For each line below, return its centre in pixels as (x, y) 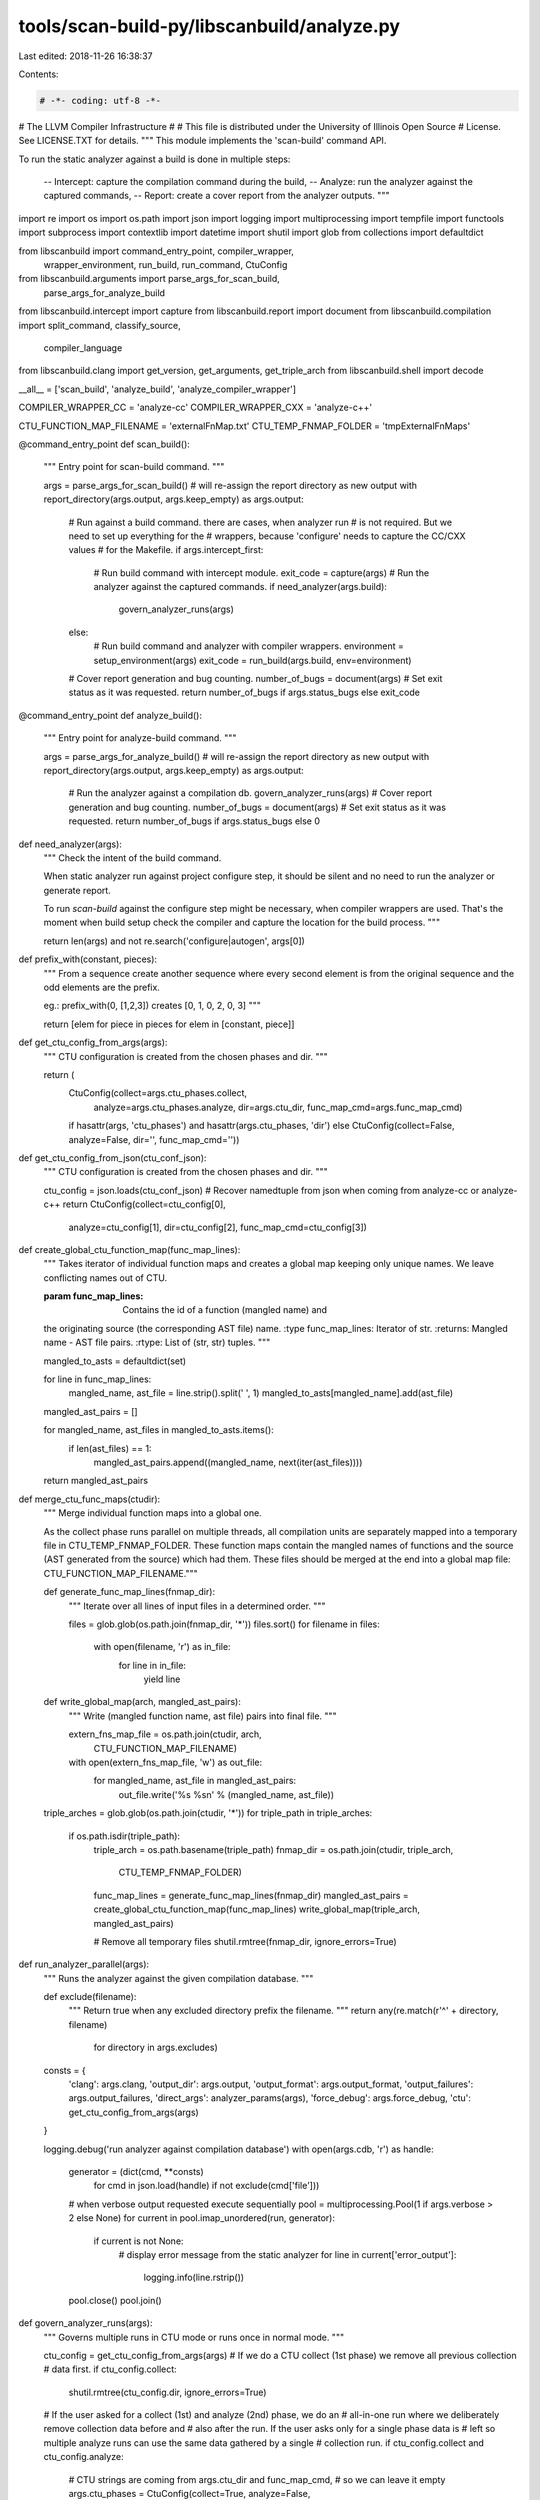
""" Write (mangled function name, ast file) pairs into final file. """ (202, 1716)
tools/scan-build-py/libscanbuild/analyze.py (209, 26)
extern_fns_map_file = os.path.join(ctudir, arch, (165, 1734)
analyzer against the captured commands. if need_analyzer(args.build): (240, 587)
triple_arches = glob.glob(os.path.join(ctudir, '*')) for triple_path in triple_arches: (208, 1813)
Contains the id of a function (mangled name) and (225, 1310)
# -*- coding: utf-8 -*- (100, 100)
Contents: (38, 74)
